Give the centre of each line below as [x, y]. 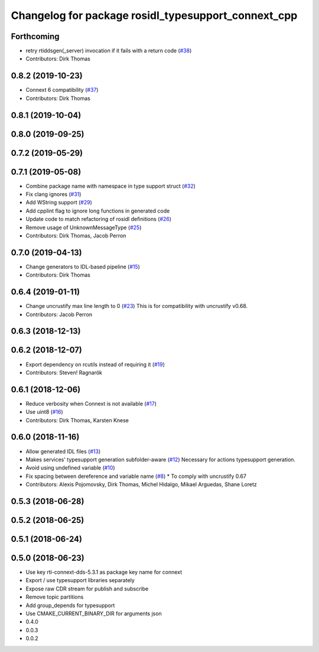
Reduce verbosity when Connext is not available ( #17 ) [91, 403]
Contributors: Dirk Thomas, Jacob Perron [76, 236]
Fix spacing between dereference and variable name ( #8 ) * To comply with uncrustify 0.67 [136, 476]
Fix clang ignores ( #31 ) [53, 194]
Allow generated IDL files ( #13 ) [63, 451]
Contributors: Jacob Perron [59, 314]
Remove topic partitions [55, 597]
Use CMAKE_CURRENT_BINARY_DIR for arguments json [94, 614]
